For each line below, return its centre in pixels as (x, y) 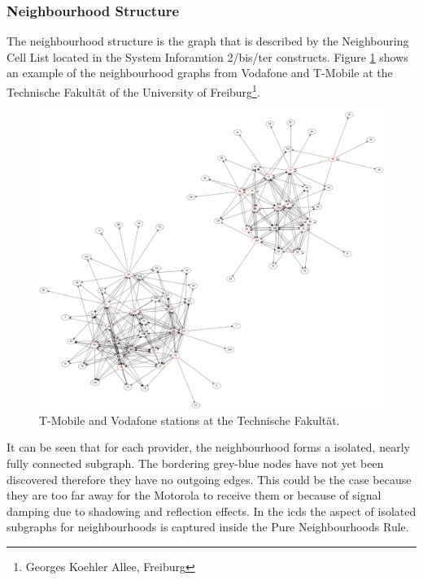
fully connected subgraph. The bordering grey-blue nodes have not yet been (195, 463)
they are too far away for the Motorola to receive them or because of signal (194, 495)
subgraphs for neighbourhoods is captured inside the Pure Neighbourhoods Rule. (208, 527)
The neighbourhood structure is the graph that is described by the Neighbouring (208, 41)
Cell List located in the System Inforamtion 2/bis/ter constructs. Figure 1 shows (207, 56)
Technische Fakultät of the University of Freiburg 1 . (133, 91)
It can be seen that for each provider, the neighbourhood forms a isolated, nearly (208, 447)
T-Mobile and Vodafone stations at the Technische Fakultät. (190, 420)
